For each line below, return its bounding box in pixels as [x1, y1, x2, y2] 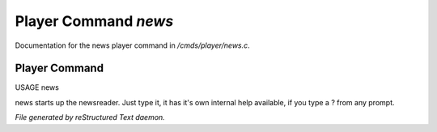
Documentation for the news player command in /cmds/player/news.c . [15, 40, 250, 50]
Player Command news [15, 12, 174, 30]
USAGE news [15, 83, 60, 92]
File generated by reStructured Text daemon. [15, 113, 165, 122]
